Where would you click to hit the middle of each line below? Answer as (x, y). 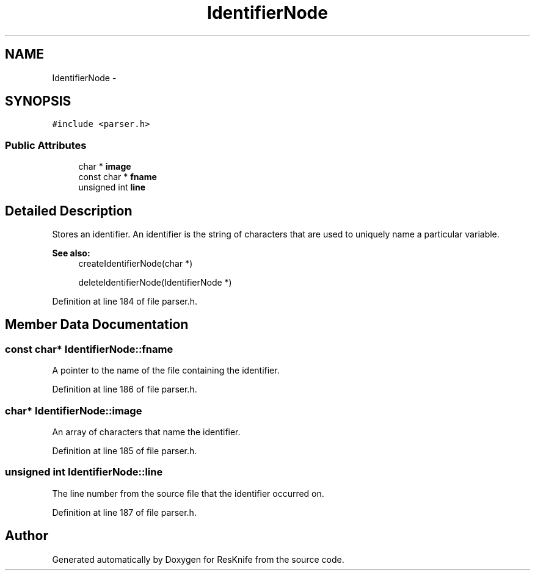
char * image (105, 167)
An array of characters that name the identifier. (146, 432)
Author (27, 536)
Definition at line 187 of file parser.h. (124, 512)
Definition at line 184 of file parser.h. (125, 302)
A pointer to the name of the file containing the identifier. (166, 371)
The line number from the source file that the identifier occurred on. (188, 493)
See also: (71, 253)
